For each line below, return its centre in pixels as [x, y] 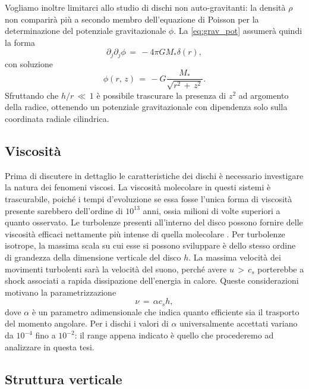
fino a [45, 335]
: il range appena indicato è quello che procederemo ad [174, 335]
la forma [20, 42]
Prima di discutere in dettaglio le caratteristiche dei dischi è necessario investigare [154, 175]
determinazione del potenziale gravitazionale [86, 31]
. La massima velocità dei [235, 257]
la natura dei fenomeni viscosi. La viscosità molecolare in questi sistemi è [138, 187]
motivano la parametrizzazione [61, 292]
